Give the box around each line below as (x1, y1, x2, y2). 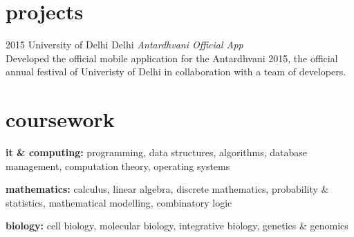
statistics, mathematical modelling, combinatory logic (6, 195, 232, 209)
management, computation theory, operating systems (6, 158, 230, 173)
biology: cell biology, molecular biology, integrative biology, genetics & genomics (6, 218, 348, 233)
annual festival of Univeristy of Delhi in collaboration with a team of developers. (6, 64, 346, 79)
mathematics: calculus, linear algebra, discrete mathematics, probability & (6, 182, 329, 196)
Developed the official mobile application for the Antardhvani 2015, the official (6, 50, 338, 65)
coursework (6, 105, 115, 133)
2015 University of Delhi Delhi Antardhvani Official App (6, 37, 243, 52)
